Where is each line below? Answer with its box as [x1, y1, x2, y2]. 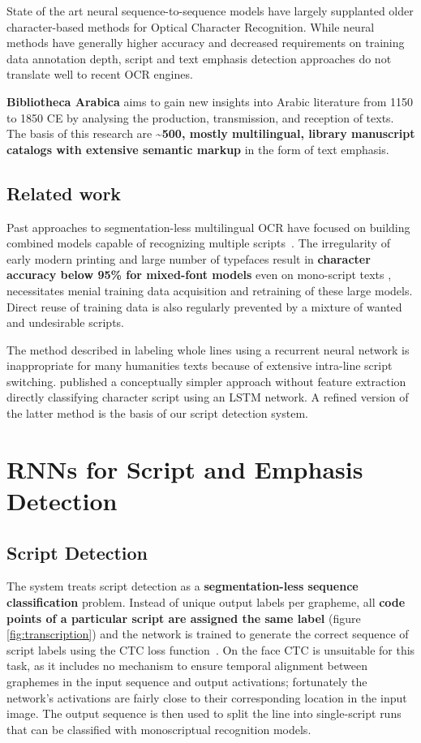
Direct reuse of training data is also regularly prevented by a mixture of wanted [6, 298, 402, 315]
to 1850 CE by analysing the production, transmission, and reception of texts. [6, 109, 394, 126]
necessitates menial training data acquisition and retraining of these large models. [6, 281, 413, 298]
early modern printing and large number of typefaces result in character [6, 250, 371, 267]
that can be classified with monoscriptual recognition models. [6, 720, 311, 737]
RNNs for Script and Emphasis [6, 452, 363, 485]
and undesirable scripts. [6, 314, 124, 331]
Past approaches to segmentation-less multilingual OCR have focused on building [6, 218, 410, 235]
